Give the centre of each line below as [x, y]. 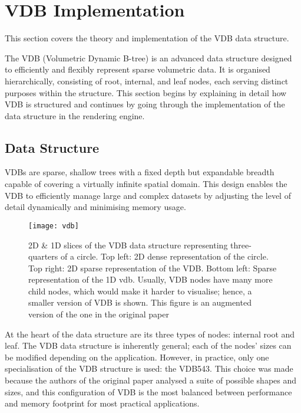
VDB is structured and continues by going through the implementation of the [145, 104]
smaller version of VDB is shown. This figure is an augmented [140, 302]
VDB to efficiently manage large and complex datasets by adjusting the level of [148, 195]
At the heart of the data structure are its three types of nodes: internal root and [150, 334]
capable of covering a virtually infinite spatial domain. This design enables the [146, 184]
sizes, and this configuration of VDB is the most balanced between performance [148, 391]
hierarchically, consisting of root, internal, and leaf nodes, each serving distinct [147, 81]
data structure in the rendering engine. [75, 115]
